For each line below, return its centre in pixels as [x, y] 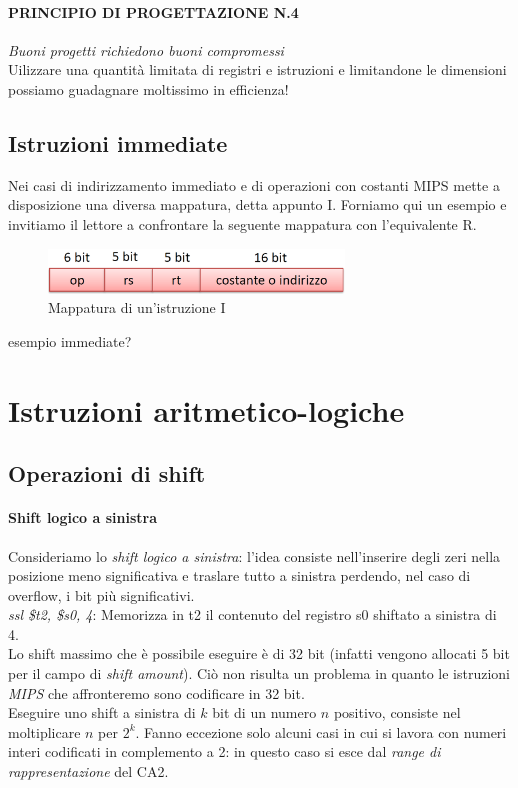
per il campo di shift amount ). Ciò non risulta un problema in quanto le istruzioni [259, 673]
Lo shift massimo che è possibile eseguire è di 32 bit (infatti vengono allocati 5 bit [259, 653]
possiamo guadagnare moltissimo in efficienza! [148, 88]
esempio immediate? [70, 340]
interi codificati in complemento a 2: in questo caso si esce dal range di [224, 751]
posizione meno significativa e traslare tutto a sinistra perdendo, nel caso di [239, 575]
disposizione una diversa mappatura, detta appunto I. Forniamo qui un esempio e [257, 204]
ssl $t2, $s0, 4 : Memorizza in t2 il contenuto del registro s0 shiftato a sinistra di [252, 614]
